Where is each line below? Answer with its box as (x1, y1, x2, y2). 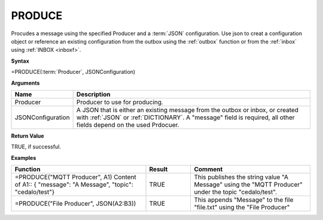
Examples (11, 154, 36, 161)
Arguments (11, 79, 40, 86)
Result (149, 165, 168, 173)
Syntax (11, 57, 29, 64)
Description (76, 90, 111, 98)
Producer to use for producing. (76, 98, 164, 106)
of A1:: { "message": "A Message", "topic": (14, 181, 134, 189)
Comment (194, 165, 223, 173)
